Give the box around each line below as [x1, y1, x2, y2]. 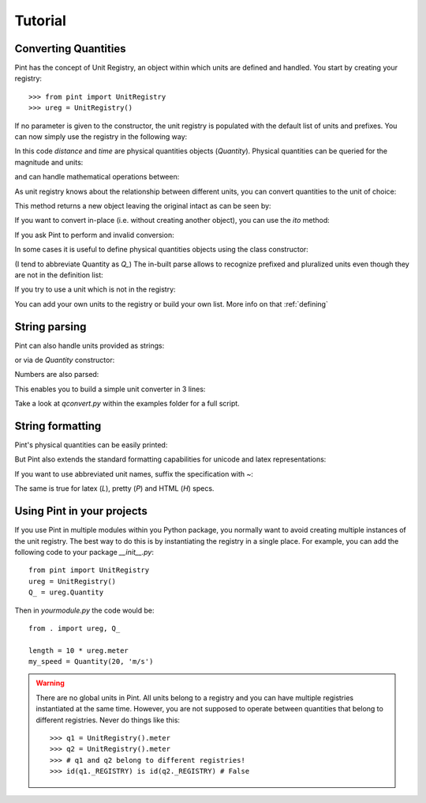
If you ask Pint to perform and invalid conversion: [14, 230, 174, 239]
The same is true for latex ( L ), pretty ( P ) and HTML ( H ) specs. [14, 484, 215, 493]
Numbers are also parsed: [14, 370, 99, 379]
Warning [35, 678, 65, 688]
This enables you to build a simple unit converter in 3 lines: [14, 384, 206, 394]
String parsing [14, 320, 87, 334]
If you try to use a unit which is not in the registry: [14, 285, 177, 294]
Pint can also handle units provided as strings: [14, 341, 165, 350]
